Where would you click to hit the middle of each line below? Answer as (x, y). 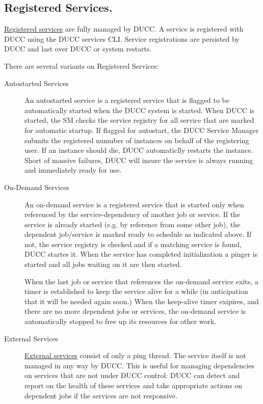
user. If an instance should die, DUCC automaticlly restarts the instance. (139, 150)
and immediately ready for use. (73, 170)
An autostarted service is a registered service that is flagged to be (127, 100)
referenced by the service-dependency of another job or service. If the (133, 214)
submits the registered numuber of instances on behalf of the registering (137, 140)
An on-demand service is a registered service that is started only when (134, 204)
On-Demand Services (37, 187)
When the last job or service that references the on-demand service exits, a (141, 281)
